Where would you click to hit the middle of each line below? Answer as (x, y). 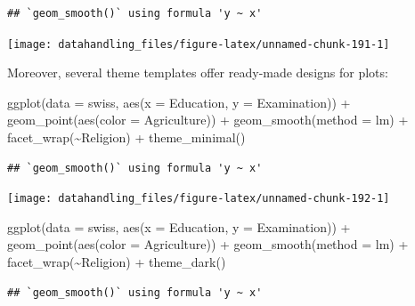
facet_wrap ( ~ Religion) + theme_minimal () (126, 137)
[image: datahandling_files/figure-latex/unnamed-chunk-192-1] (199, 199)
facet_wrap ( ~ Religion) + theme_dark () (117, 262)
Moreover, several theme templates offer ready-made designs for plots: (198, 72)
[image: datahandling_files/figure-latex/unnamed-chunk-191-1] (199, 44)
